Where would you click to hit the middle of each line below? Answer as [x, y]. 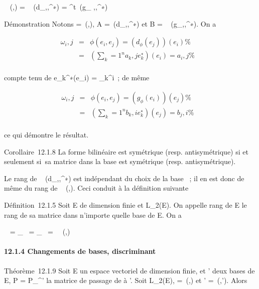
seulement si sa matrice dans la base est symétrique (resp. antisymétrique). [120, 161]
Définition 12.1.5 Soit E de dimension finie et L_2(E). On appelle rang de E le [125, 204]
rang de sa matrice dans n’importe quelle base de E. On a [93, 214]
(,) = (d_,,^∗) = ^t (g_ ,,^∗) [59, 7]
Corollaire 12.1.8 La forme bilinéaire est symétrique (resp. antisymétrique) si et [126, 151]
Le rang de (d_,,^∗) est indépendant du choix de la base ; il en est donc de [124, 178]
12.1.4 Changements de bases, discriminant [80, 251]
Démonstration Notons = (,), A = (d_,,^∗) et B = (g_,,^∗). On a [110, 23]
